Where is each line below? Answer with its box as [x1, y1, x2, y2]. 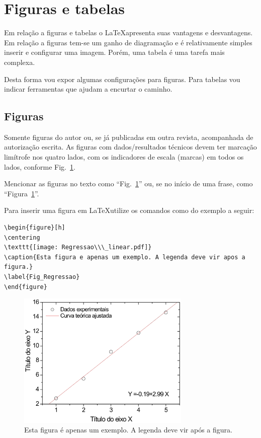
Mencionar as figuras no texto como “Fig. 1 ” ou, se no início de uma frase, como [4, 178, 253, 189]
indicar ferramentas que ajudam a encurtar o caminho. [4, 84, 172, 94]
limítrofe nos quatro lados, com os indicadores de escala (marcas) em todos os [4, 152, 244, 162]
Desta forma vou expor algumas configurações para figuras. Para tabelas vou [4, 74, 240, 84]
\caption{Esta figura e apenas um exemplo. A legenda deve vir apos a [4, 253, 245, 261]
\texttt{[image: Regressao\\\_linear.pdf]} [4, 244, 152, 251]
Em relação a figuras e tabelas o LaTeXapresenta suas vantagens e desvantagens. [4, 27, 253, 38]
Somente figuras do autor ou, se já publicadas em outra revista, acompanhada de [4, 131, 253, 142]
